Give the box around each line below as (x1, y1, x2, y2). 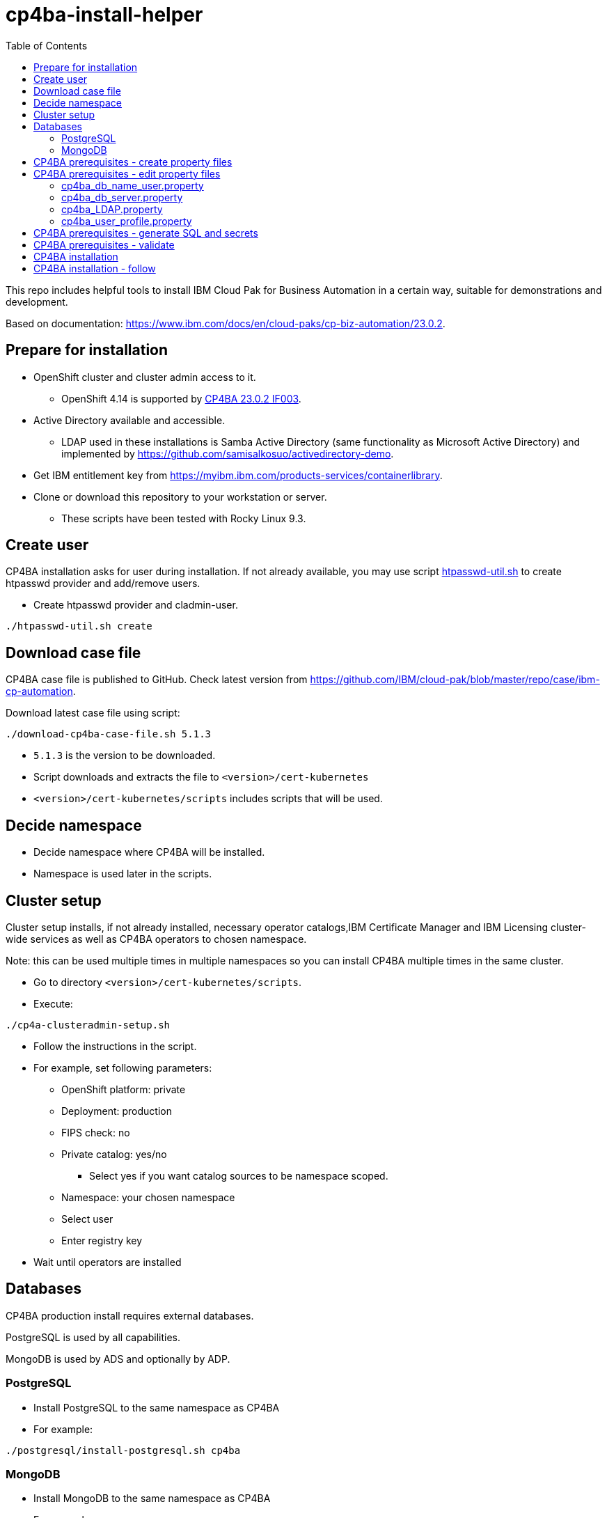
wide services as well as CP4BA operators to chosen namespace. (6, 932, 307, 945)
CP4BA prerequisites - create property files (33, 155, 232, 168)
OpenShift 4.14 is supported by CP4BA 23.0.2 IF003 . (61, 392, 301, 405)
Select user (61, 1212, 113, 1225)
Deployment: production (61, 1104, 172, 1117)
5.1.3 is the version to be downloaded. (33, 749, 216, 762)
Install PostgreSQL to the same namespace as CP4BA (33, 1401, 280, 1414)
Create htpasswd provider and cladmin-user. (33, 599, 238, 611)
